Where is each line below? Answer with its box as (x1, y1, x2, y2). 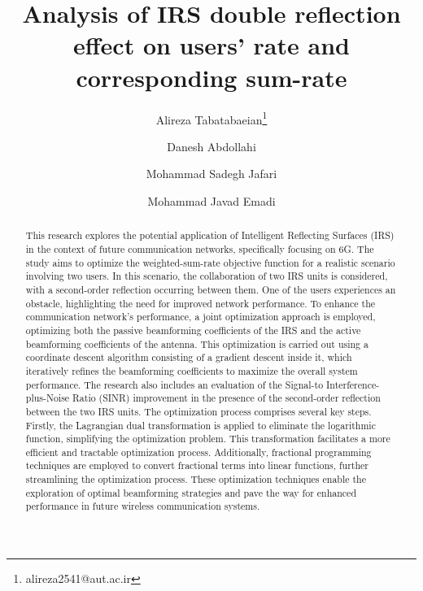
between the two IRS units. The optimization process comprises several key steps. (25, 404, 372, 418)
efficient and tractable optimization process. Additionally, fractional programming (25, 445, 372, 458)
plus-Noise (25, 391, 70, 405)
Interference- (326, 377, 380, 391)
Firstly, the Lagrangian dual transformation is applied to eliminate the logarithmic (25, 418, 376, 432)
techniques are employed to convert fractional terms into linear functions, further (25, 458, 369, 472)
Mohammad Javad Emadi (147, 192, 276, 209)
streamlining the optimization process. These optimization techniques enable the (25, 472, 367, 486)
